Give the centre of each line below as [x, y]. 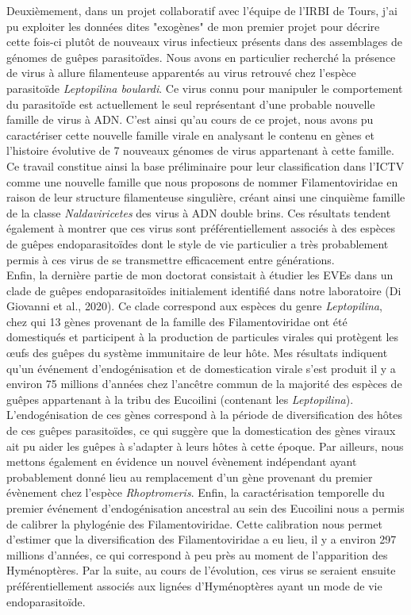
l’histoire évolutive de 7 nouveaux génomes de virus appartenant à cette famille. [200, 150]
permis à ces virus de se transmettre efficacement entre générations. [171, 259]
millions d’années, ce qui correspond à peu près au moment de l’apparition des [197, 554]
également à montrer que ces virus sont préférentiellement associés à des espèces [201, 228]
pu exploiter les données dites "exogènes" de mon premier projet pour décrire [193, 26]
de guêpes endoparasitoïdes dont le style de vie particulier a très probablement [198, 243]
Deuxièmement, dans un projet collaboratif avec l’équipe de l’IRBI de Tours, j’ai [202, 10]
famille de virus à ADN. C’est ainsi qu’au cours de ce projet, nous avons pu [190, 119]
